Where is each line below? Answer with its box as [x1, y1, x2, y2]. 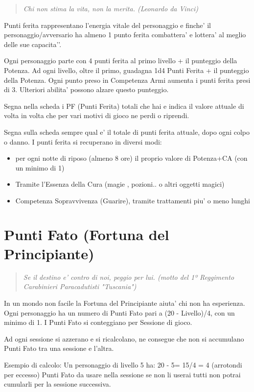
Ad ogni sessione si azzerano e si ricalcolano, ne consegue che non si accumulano [4, 333, 244, 343]
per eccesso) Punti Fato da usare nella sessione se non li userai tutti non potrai [4, 369, 241, 379]
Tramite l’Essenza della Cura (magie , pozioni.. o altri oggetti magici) [15, 179, 225, 189]
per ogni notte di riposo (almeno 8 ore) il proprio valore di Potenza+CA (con [15, 153, 248, 163]
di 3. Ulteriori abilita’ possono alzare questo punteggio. [4, 84, 169, 95]
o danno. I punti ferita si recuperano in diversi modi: [4, 136, 162, 147]
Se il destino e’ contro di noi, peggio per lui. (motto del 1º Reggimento [23, 271, 234, 282]
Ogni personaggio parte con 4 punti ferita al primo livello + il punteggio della [4, 55, 237, 66]
